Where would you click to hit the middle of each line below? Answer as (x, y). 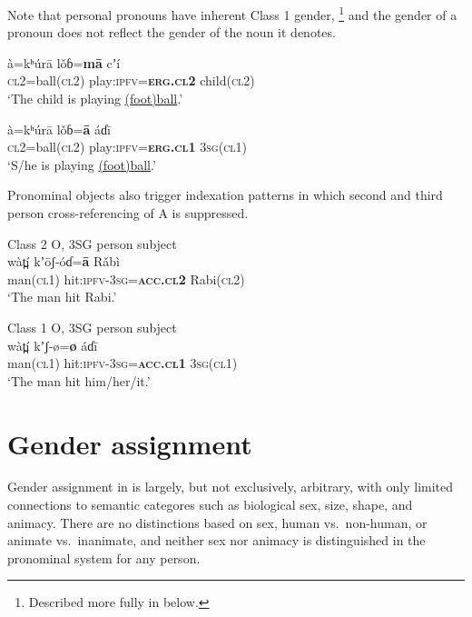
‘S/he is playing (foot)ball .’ (82, 164)
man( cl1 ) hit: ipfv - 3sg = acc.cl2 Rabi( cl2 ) (126, 279)
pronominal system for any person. (104, 557)
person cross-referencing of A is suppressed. (128, 213)
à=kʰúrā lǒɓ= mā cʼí (64, 62)
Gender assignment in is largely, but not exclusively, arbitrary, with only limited (231, 487)
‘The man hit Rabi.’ (62, 297)
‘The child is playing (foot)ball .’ (95, 99)
